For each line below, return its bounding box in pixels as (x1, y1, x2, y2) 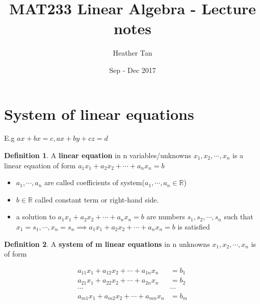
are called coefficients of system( (44, 177, 145, 188)
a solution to (16, 211, 56, 222)
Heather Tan (113, 47, 152, 58)
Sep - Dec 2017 (109, 64, 156, 75)
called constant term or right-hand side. (35, 194, 159, 205)
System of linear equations (4, 103, 194, 124)
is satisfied (177, 221, 210, 232)
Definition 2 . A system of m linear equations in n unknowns (4, 238, 210, 249)
